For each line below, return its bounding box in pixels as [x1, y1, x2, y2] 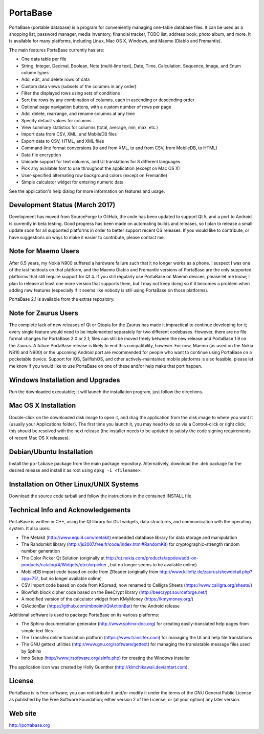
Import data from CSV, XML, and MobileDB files [21, 131, 117, 137]
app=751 [21, 575, 39, 581]
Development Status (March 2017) [9, 201, 116, 209]
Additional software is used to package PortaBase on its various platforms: [9, 612, 159, 618]
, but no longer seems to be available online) [108, 562, 198, 568]
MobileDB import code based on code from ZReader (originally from [21, 569, 159, 575]
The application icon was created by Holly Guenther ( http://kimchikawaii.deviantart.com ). [9, 664, 189, 670]
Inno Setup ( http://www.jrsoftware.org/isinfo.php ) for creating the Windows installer [21, 655, 190, 661]
